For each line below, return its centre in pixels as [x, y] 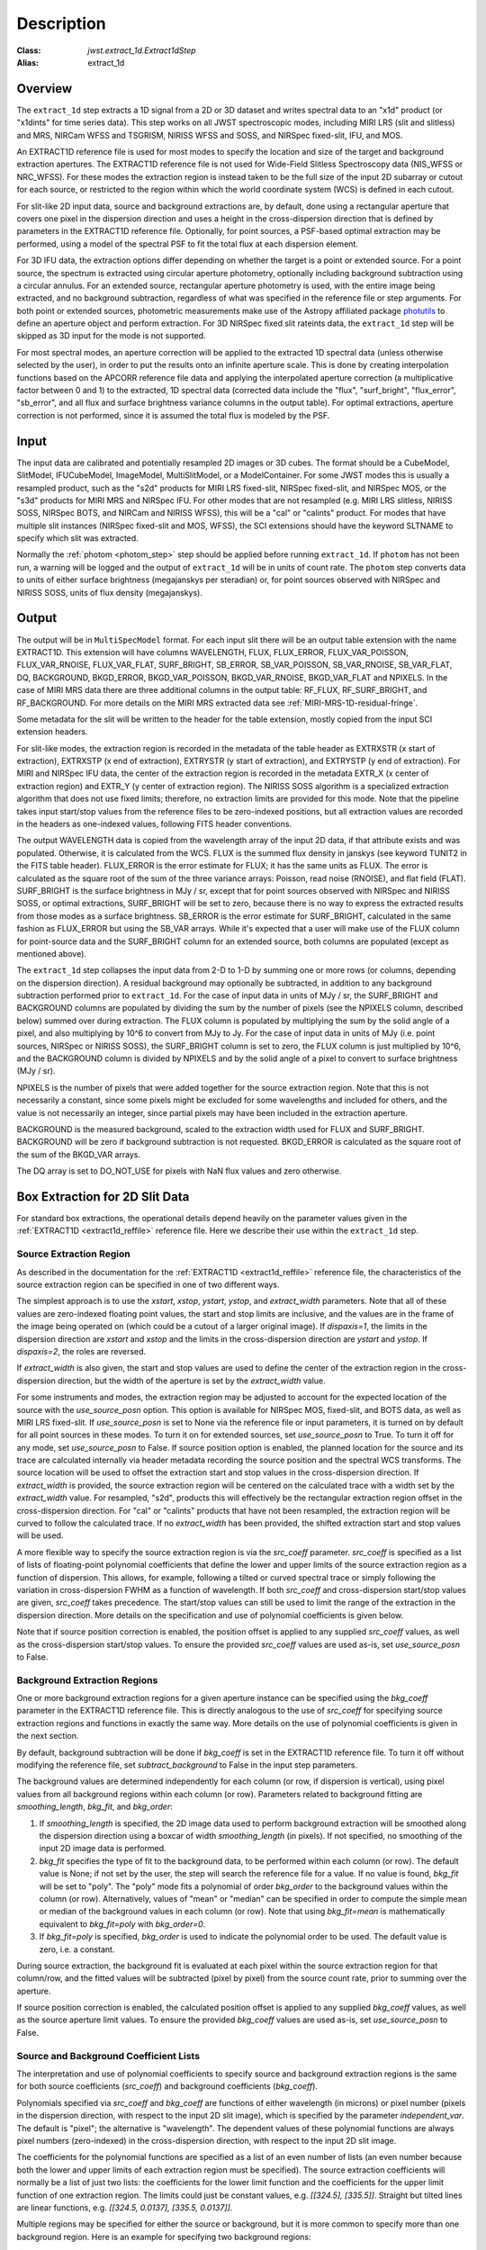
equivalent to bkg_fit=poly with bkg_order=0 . [122, 1924]
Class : [29, 50]
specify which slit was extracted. [77, 538]
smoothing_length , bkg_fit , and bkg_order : [94, 1807]
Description [62, 23]
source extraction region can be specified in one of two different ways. [148, 1284]
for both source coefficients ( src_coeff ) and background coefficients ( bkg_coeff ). [167, 2086]
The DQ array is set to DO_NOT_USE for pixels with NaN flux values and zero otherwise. [179, 1171]
